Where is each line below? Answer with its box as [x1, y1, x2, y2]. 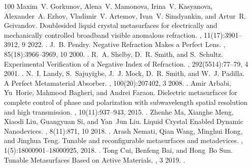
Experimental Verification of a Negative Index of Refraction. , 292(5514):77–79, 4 [4, 58, 249, 69]
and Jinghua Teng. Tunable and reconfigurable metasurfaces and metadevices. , [4, 135, 243, 145]
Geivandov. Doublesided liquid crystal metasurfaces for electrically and [4, 20, 218, 30]
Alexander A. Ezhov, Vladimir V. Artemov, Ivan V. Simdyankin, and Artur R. [4, 10, 246, 21]
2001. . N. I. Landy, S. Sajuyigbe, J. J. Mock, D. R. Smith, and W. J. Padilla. [4, 68, 245, 78]
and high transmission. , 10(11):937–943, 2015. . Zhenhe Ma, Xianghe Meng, [4, 106, 234, 117]
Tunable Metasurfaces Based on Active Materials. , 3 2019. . [4, 154, 185, 165]
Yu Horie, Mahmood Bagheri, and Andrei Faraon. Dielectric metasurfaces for [4, 87, 238, 97]
